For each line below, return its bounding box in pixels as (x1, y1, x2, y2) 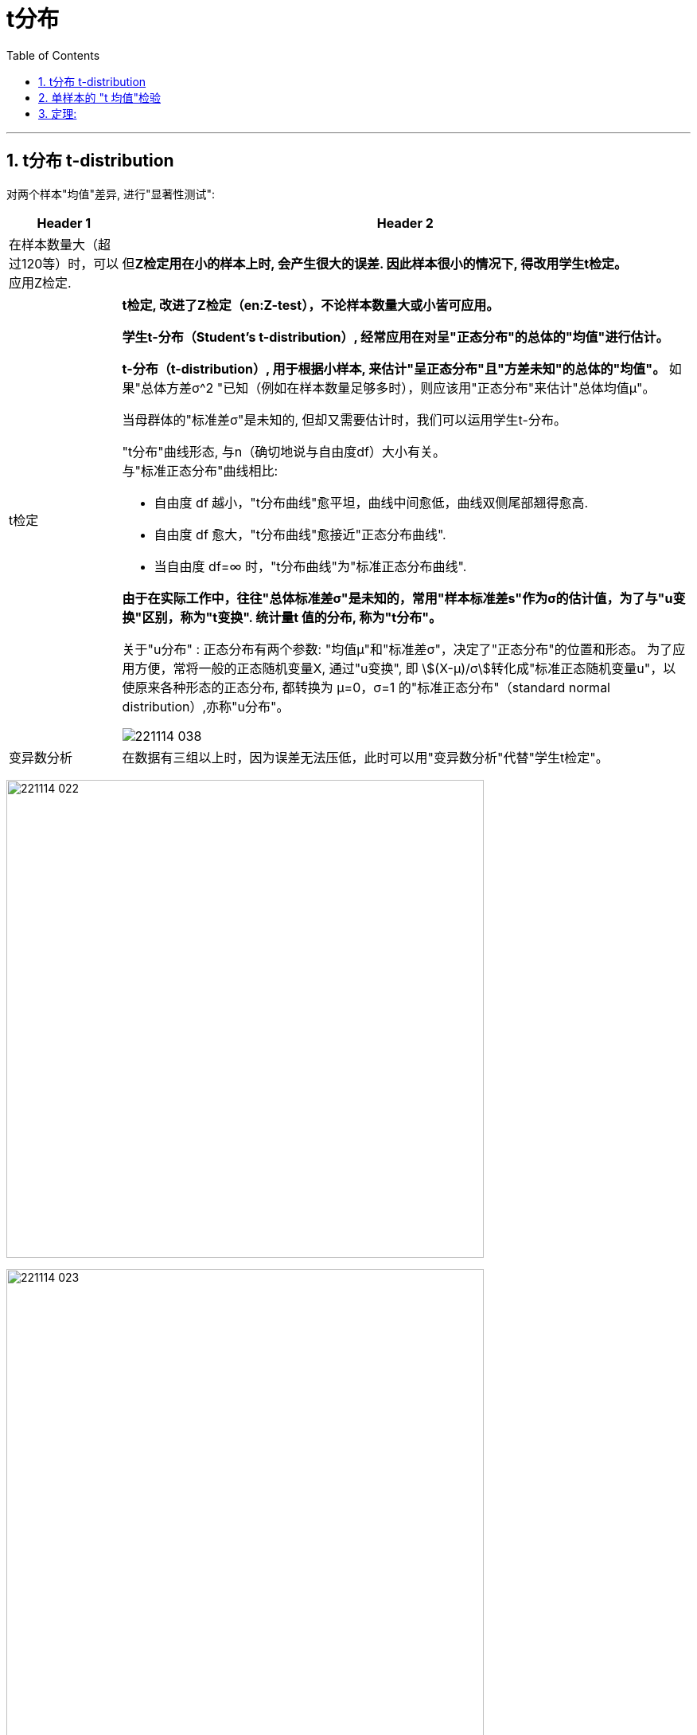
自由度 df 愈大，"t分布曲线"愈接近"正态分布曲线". (154, 526, 446, 542)
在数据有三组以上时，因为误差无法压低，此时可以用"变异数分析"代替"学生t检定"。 (122, 749, 609, 766)
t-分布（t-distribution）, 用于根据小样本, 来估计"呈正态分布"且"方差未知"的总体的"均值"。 (122, 360, 666, 377)
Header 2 (376, 214, 434, 231)
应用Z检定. (9, 274, 72, 291)
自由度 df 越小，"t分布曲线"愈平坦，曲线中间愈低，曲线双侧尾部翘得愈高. (154, 494, 589, 511)
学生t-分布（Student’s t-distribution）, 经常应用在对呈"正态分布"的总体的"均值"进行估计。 (122, 328, 669, 345)
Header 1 (37, 214, 92, 231)
